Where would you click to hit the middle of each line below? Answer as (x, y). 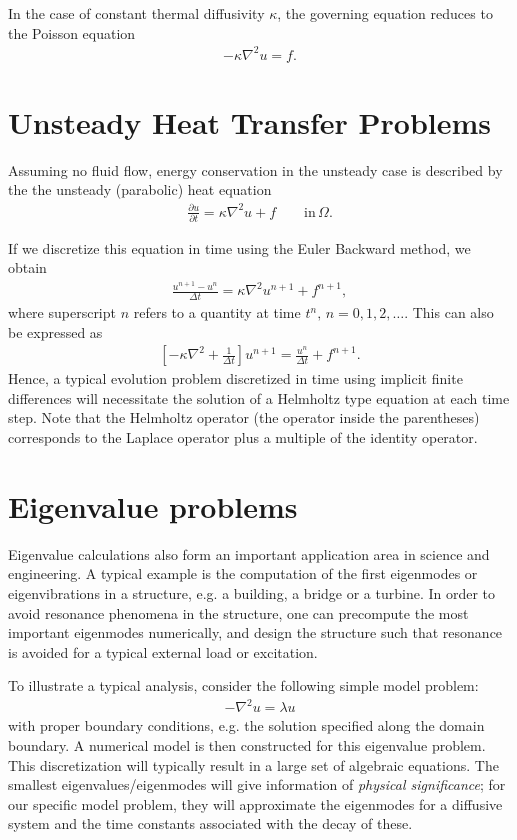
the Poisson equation (72, 32)
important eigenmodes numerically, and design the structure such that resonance (255, 632)
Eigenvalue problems (153, 505)
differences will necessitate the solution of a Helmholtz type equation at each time (259, 397)
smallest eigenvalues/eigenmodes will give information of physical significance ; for (257, 784)
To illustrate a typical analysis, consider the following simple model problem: (243, 685)
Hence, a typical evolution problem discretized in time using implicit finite (235, 378)
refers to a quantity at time (217, 312)
